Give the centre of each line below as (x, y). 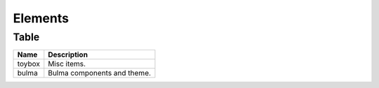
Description (68, 54)
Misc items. (67, 64)
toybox (28, 64)
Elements (41, 18)
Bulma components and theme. (99, 73)
